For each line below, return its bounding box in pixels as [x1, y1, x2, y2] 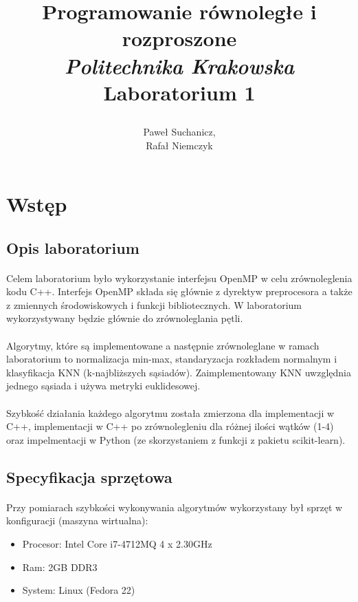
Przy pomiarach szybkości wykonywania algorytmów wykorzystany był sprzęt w [6, 499, 343, 514]
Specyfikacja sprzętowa [6, 466, 172, 487]
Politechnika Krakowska [65, 51, 294, 80]
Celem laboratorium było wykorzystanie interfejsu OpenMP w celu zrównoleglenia [6, 270, 353, 285]
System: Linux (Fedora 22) [22, 583, 135, 597]
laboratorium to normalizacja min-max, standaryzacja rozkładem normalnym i [6, 352, 337, 366]
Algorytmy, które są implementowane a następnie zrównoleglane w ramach [6, 338, 320, 352]
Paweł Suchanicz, [143, 124, 216, 138]
